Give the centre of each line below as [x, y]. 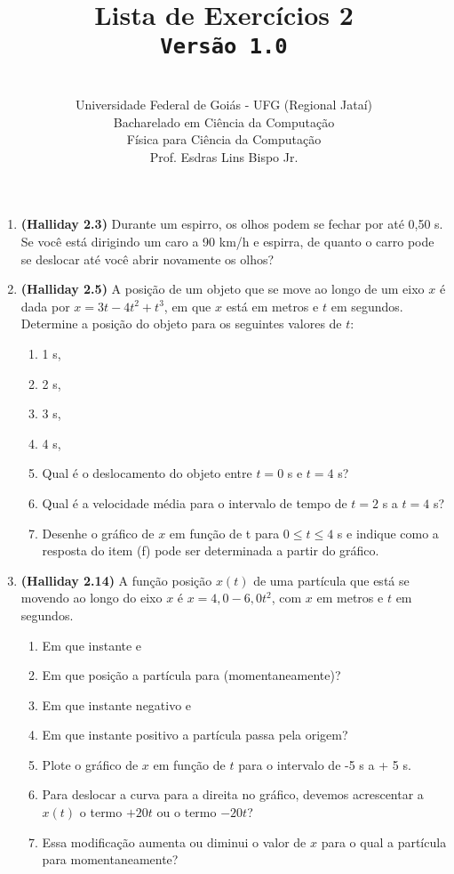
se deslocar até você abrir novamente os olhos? [147, 259]
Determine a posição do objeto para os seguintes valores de [181, 324]
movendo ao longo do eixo [92, 598]
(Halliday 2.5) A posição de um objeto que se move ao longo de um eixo [223, 289]
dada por [45, 306]
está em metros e [272, 306]
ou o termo [187, 812]
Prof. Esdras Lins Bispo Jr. [224, 156]
